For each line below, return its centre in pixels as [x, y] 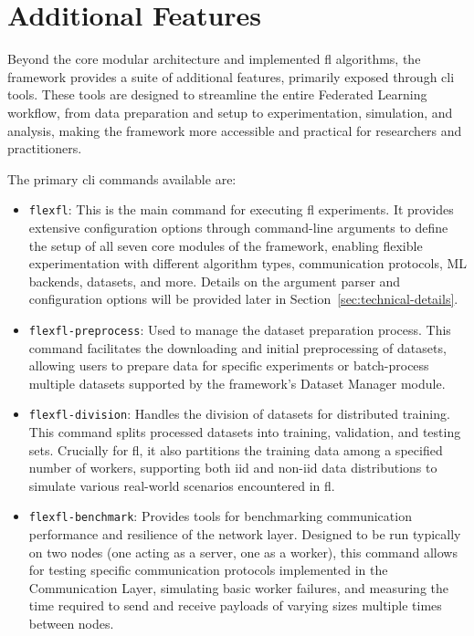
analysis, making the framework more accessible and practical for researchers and [235, 130]
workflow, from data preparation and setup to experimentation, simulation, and [230, 112]
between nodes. [71, 623]
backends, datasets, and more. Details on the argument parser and [215, 281]
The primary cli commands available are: [122, 178]
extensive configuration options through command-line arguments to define [238, 227]
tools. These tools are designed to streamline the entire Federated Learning [217, 94]
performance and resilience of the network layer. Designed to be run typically [245, 534]
